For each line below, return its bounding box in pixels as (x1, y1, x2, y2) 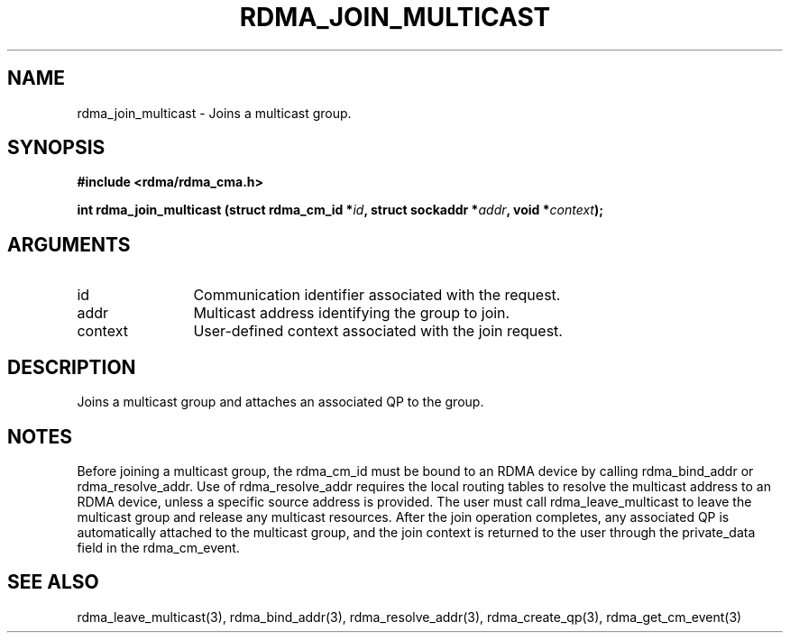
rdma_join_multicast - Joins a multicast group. (77, 105, 352, 121)
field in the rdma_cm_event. (77, 539, 240, 555)
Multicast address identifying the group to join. (193, 304, 510, 323)
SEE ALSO (7, 571, 99, 594)
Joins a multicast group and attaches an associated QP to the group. (77, 394, 484, 410)
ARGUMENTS (7, 233, 131, 256)
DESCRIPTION (7, 355, 136, 379)
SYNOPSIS (7, 136, 106, 160)
